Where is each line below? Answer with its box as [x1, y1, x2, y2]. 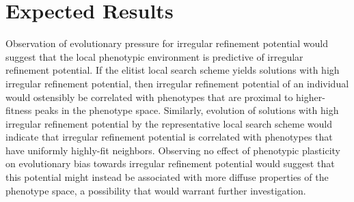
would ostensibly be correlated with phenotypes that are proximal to [5, 89, 293, 104]
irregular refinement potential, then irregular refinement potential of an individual [5, 76, 349, 90]
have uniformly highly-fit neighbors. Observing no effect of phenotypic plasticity [5, 143, 341, 157]
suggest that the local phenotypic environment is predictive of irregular [5, 49, 303, 63]
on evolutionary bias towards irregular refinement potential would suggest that [5, 156, 335, 171]
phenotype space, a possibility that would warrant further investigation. [5, 183, 306, 197]
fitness [5, 103, 32, 117]
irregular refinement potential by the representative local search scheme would [5, 116, 333, 130]
